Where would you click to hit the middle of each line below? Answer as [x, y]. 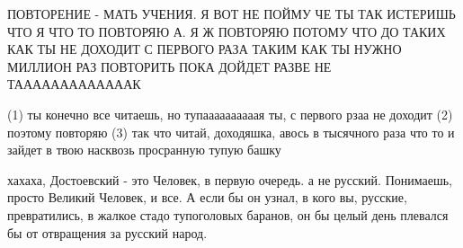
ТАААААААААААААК [74, 84]
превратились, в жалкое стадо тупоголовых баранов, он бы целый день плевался [228, 214]
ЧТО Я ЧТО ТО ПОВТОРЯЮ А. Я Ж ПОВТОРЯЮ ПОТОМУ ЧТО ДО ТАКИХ [227, 31]
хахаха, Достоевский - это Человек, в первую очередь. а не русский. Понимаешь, [230, 179]
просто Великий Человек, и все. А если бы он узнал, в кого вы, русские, [207, 197]
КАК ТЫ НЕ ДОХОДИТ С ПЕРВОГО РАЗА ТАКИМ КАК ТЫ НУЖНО [205, 49]
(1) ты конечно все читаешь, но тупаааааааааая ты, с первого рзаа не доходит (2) [230, 114]
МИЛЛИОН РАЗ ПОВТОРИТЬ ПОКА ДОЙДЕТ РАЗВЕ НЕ [169, 66]
